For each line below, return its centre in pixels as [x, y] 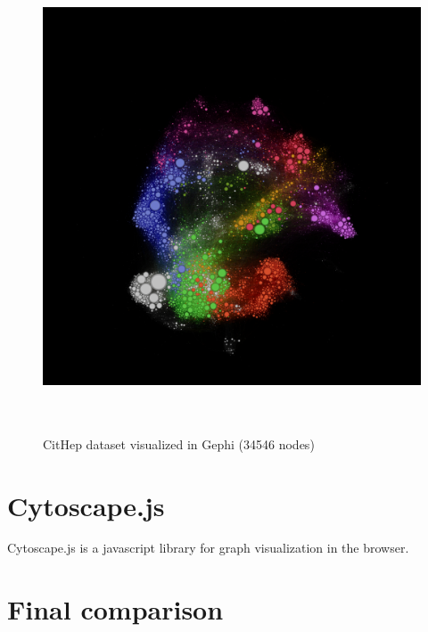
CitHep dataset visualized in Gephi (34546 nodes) [179, 443]
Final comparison [115, 609]
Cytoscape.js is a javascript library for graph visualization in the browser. [208, 548]
